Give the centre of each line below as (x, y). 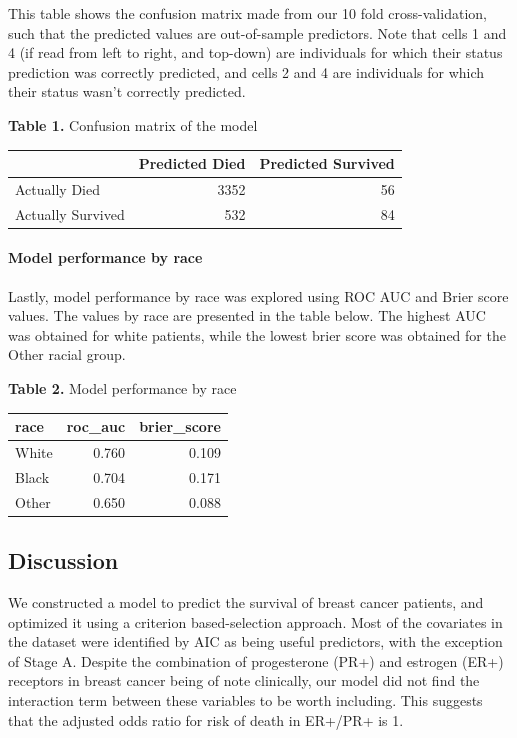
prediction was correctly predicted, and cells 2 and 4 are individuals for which (246, 71)
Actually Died (57, 188)
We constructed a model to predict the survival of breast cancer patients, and (246, 601)
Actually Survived (70, 213)
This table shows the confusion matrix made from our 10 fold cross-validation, (247, 13)
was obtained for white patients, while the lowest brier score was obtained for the (257, 334)
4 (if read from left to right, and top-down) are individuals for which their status (255, 52)
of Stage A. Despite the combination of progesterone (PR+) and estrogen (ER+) (256, 660)
